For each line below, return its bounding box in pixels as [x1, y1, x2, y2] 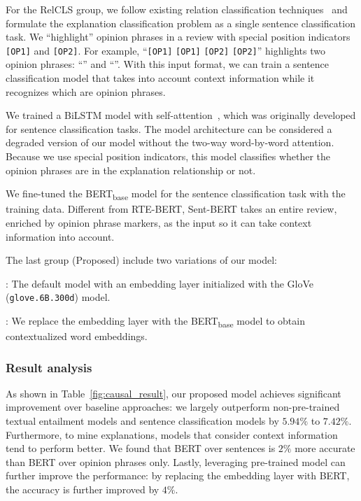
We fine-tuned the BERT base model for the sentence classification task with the [6, 186, 346, 202]
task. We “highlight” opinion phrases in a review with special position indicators [6, 29, 351, 44]
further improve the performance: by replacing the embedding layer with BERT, [6, 468, 350, 483]
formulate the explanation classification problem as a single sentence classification [6, 15, 355, 30]
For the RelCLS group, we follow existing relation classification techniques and [6, 2, 348, 16]
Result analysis [6, 358, 92, 376]
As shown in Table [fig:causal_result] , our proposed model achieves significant [6, 386, 341, 400]
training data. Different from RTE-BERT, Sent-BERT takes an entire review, [6, 202, 337, 216]
